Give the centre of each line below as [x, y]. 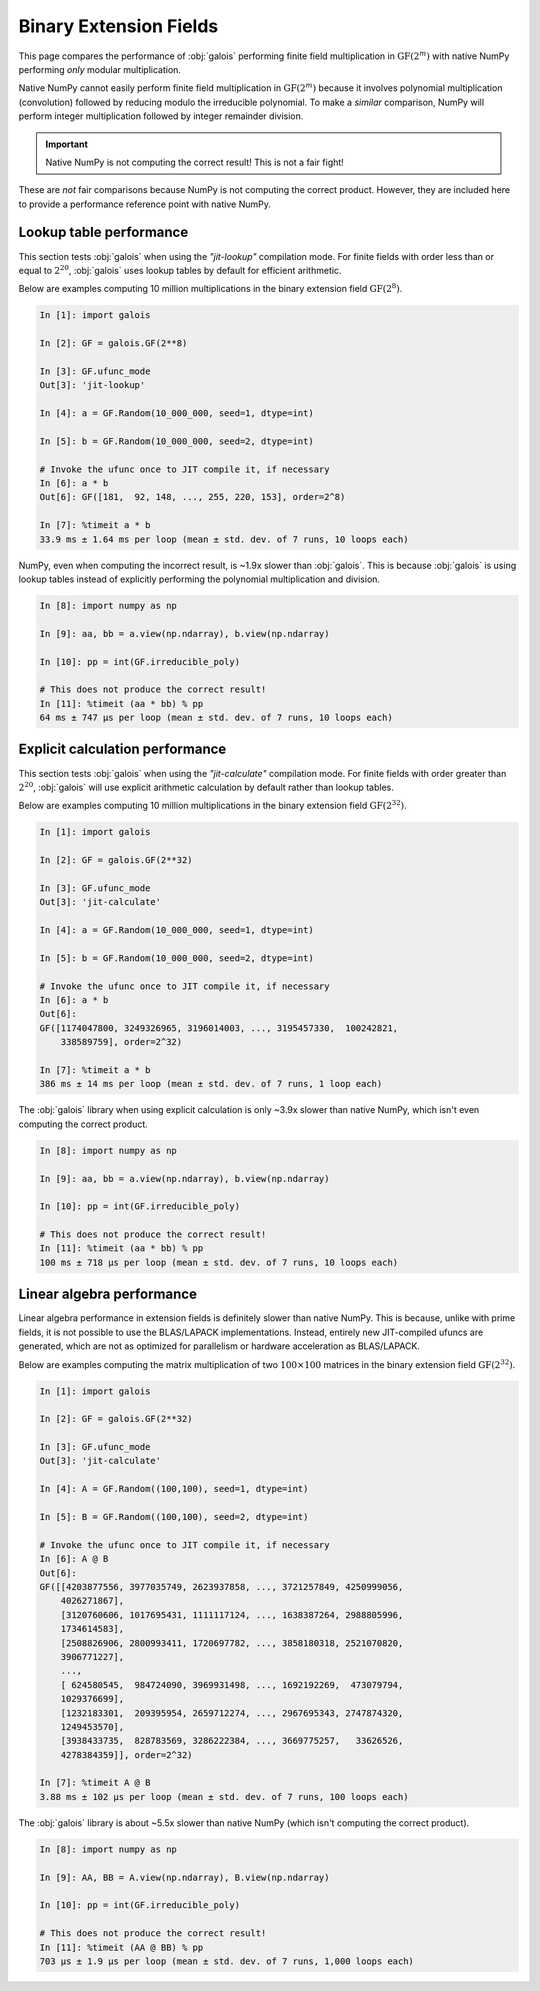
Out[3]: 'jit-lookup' [92, 385]
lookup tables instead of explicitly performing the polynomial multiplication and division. [199, 579]
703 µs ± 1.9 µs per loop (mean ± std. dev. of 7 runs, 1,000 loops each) [227, 1961]
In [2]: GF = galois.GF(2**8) [113, 343]
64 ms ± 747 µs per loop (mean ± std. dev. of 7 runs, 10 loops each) [216, 718]
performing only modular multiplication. [100, 69]
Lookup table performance [103, 232]
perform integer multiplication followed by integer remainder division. [161, 116]
